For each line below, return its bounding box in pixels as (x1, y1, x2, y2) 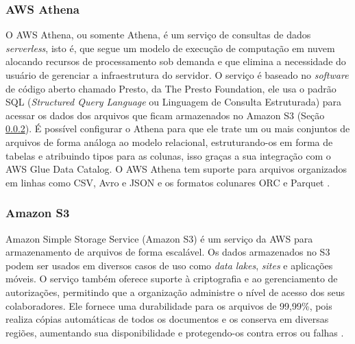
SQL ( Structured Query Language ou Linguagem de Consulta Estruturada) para (5, 95, 342, 109)
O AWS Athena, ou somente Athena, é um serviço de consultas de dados (5, 27, 311, 42)
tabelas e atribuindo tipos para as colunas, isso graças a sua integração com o (5, 148, 331, 162)
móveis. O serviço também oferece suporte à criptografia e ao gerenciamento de (5, 271, 338, 286)
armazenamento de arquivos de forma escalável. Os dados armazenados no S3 (5, 245, 330, 259)
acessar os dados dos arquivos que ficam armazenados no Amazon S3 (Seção (5, 108, 325, 122)
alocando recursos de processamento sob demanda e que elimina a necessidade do (5, 54, 346, 69)
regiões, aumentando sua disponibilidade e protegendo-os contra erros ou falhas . (5, 325, 344, 339)
